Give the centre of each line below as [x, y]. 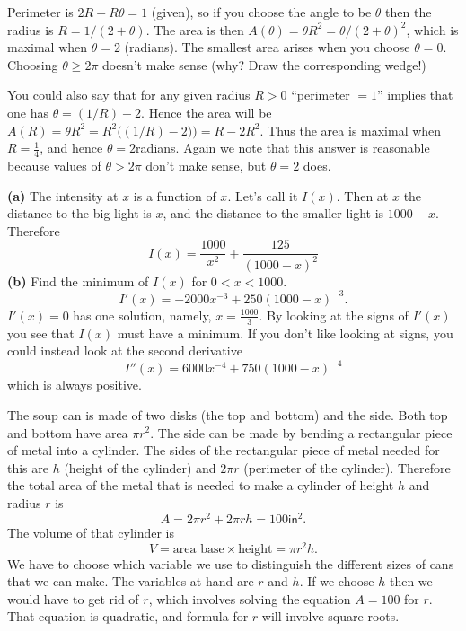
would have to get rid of [73, 598]
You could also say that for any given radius [129, 95]
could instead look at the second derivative [125, 351]
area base [198, 549]
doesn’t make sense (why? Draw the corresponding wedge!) [264, 64]
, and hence [71, 148]
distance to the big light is [79, 213]
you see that [41, 333]
